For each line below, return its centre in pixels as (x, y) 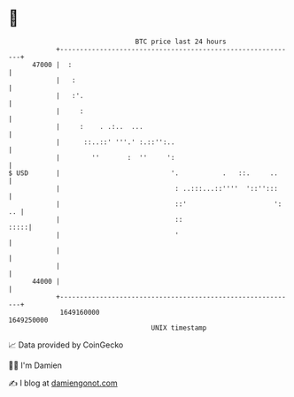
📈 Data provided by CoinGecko (66, 345)
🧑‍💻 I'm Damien (35, 365)
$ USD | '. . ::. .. (143, 173)
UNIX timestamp (179, 328)
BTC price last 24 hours (181, 42)
